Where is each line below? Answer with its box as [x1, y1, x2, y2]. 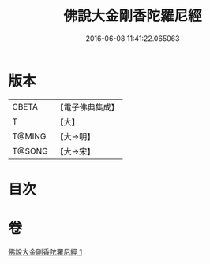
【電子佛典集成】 [55, 102, 120, 113]
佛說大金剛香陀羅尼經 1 [8, 247, 83, 256]
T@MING [12, 131, 47, 142]
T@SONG [12, 145, 49, 156]
